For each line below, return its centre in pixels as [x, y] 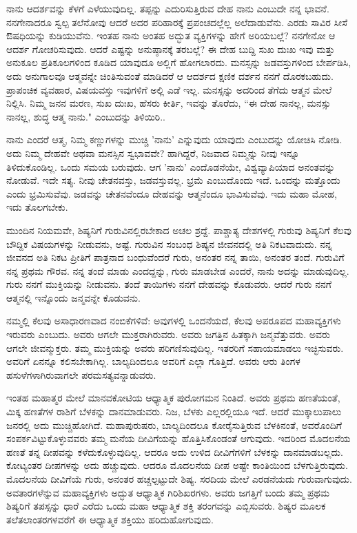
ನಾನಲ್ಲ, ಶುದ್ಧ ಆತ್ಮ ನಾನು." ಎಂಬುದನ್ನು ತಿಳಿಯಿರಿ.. [86, 116]
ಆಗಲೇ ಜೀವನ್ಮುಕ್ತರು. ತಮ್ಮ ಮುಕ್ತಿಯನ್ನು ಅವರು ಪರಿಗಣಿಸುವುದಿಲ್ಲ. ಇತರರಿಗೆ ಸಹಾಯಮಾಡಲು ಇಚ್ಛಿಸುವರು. [175, 347]
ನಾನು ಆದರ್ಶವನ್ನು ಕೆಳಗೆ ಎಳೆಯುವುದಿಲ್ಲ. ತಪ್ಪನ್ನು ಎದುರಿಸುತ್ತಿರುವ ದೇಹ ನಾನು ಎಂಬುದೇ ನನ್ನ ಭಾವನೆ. [168, 8]
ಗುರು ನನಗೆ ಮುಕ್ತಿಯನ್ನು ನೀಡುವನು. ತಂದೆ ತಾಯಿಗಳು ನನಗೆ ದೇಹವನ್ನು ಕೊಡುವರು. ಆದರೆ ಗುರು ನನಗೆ [169, 284]
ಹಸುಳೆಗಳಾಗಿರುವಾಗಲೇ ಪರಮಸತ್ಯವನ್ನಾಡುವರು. [81, 374]
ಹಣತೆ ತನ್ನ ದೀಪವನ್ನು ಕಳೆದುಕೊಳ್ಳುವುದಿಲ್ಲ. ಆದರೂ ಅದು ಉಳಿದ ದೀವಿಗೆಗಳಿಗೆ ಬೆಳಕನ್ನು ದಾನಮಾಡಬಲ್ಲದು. [175, 451]
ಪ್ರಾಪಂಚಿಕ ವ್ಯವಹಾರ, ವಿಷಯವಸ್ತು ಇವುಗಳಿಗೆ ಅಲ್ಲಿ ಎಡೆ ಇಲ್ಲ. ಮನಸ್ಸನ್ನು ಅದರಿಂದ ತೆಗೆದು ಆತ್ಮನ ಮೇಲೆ [169, 89]
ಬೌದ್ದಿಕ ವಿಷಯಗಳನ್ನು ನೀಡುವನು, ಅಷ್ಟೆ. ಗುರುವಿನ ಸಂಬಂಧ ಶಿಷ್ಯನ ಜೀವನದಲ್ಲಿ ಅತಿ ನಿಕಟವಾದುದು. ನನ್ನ [169, 243]
